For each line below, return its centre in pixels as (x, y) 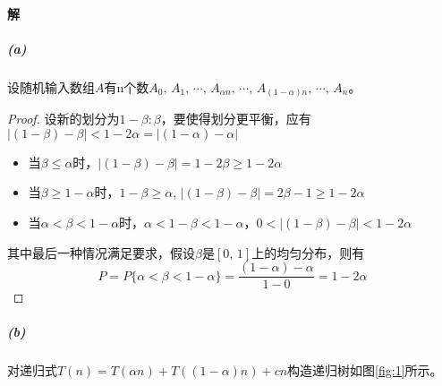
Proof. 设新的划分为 (64, 119)
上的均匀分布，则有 (308, 252)
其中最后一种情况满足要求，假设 (101, 252)
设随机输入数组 (51, 86)
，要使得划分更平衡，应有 (236, 119)
